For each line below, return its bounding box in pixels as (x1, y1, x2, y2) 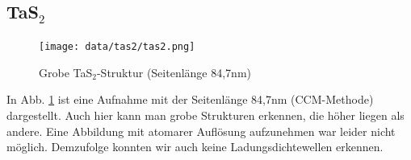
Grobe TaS (39, 64, 93, 80)
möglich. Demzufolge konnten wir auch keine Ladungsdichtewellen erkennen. (6, 138, 384, 155)
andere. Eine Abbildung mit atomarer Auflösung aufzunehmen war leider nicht (6, 122, 396, 139)
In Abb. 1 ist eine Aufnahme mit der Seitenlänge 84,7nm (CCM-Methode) (6, 91, 374, 108)
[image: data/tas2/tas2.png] (39, 41, 195, 53)
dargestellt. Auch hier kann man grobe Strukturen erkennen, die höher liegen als (6, 107, 405, 124)
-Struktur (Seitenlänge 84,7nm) (96, 64, 252, 80)
